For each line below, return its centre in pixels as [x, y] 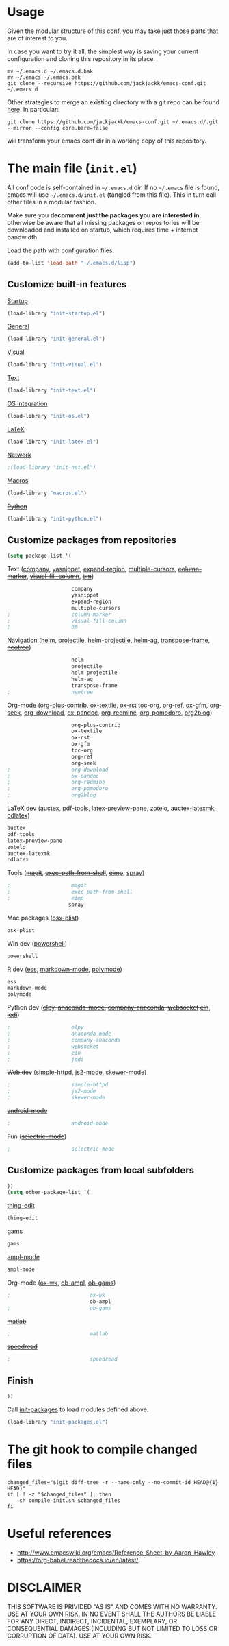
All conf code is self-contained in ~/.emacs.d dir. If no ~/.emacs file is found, [113, 187]
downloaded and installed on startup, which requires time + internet [103, 230]
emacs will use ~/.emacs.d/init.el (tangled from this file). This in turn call [112, 194]
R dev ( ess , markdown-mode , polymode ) [65, 969]
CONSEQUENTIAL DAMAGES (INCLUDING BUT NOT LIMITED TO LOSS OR [112, 1628]
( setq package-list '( [39, 556]
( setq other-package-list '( [49, 1193]
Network [19, 455]
